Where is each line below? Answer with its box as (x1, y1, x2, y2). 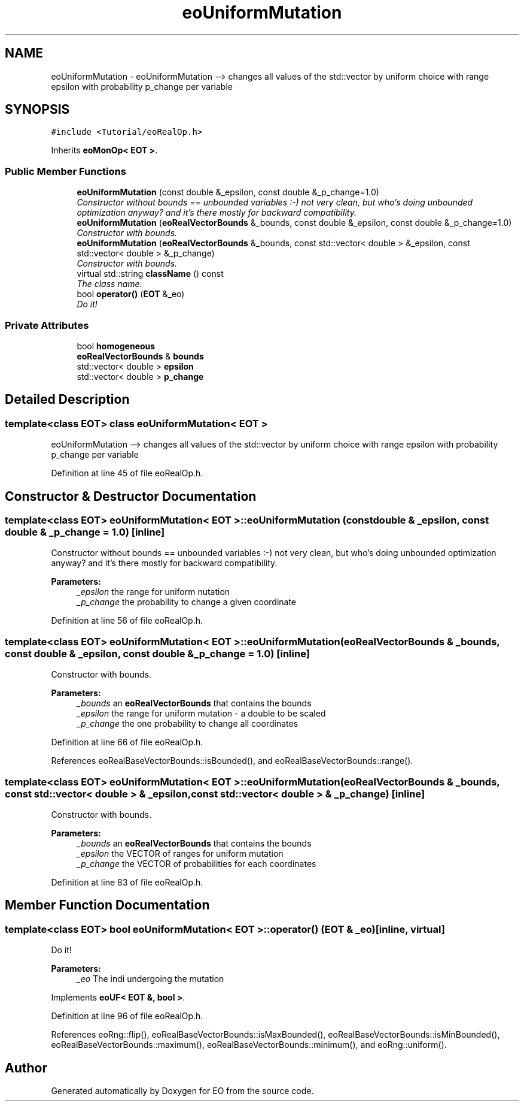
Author (5, 1060, 47, 1075)
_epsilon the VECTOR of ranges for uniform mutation (77, 848, 284, 859)
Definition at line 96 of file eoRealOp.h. (51, 1011, 203, 1022)
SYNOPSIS (5, 102, 70, 117)
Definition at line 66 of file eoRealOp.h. (51, 737, 203, 748)
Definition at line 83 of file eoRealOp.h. (51, 877, 203, 887)
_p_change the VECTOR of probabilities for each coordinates (77, 858, 316, 869)
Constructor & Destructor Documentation (5, 488, 257, 504)
